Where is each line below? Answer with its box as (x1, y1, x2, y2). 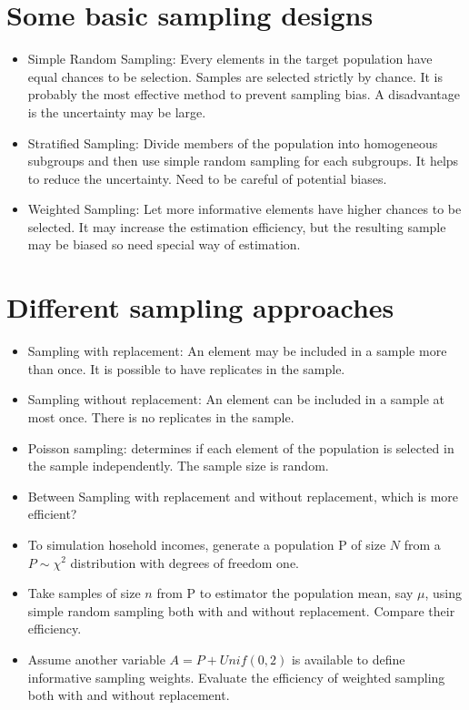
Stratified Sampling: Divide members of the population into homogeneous (27, 133, 438, 152)
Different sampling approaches (6, 289, 394, 326)
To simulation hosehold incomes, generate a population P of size (27, 534, 386, 553)
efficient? (27, 504, 77, 523)
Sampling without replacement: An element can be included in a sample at (27, 390, 445, 409)
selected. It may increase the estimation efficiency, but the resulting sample (27, 217, 446, 236)
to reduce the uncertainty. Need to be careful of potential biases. (27, 168, 387, 188)
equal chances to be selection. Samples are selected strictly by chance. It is (27, 66, 444, 86)
